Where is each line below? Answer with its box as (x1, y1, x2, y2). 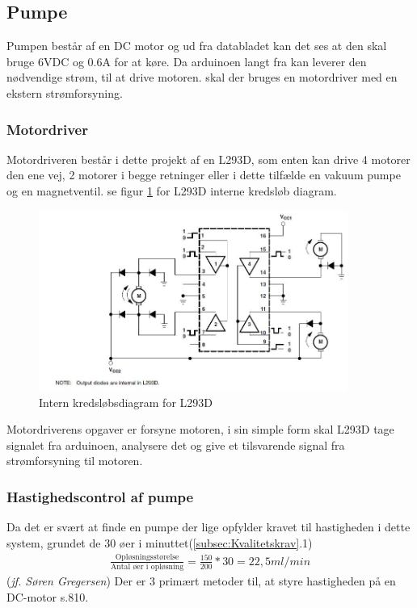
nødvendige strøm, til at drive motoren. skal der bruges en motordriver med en (6, 69, 398, 86)
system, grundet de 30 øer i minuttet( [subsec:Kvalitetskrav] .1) (6, 534, 313, 551)
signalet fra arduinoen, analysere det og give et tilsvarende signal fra (6, 436, 345, 453)
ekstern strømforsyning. (6, 84, 123, 101)
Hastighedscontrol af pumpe (6, 486, 194, 506)
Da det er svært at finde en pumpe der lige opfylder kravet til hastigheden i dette (6, 518, 411, 535)
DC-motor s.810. (6, 588, 89, 605)
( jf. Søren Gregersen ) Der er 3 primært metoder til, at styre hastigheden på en (6, 572, 396, 589)
